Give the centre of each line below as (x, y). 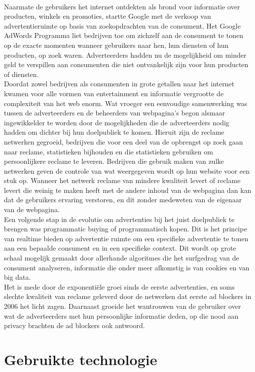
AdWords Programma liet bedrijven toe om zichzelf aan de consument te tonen (124, 35)
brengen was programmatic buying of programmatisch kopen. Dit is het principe (126, 229)
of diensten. (21, 74)
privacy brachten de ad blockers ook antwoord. (74, 325)
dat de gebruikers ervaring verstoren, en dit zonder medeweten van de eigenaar (123, 200)
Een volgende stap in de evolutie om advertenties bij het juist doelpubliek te (119, 219)
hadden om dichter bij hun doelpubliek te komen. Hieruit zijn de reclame (114, 132)
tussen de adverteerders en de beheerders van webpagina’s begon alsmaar (114, 113)
